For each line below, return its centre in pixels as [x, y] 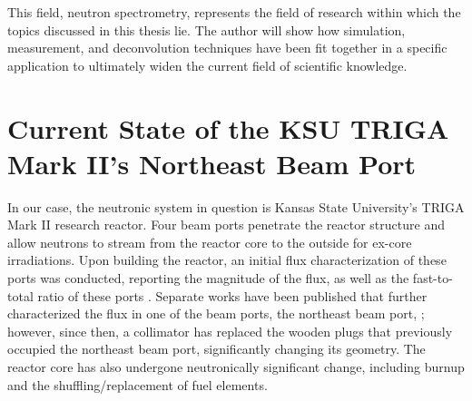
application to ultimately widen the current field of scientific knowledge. [207, 65]
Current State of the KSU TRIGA [228, 127]
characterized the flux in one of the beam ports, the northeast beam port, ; [216, 313]
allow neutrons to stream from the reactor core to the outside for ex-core [210, 242]
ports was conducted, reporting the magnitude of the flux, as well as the [208, 278]
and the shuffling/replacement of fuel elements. [138, 384]
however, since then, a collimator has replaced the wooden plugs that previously [230, 331]
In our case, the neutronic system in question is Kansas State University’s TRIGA [236, 206]
